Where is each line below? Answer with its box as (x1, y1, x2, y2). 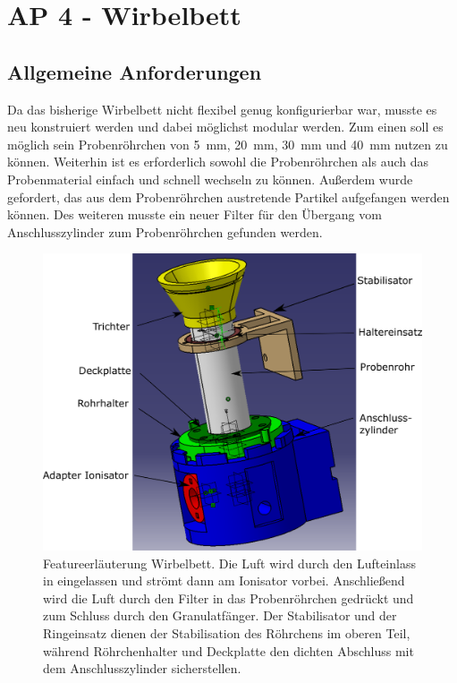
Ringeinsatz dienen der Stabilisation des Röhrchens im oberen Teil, (43, 623, 410, 642)
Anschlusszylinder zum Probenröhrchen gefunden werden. (7, 222, 323, 241)
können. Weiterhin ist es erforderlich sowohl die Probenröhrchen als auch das (7, 152, 429, 171)
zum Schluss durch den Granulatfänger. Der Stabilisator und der (43, 606, 397, 625)
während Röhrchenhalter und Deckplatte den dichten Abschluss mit (43, 641, 414, 660)
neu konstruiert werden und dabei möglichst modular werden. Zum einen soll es (7, 117, 444, 136)
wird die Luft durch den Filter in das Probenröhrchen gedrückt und (43, 588, 414, 607)
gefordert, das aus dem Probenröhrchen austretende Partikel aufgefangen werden (7, 187, 450, 206)
